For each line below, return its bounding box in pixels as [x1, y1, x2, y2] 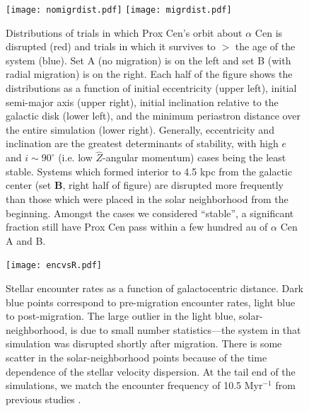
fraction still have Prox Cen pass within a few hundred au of [6, 219, 268, 234]
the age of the [235, 39, 296, 54]
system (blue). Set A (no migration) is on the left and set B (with [6, 52, 291, 67]
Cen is [255, 25, 283, 40]
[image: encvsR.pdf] [6, 260, 103, 271]
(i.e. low [58, 150, 93, 165]
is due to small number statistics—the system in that [70, 322, 301, 337]
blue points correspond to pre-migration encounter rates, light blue [6, 294, 296, 309]
